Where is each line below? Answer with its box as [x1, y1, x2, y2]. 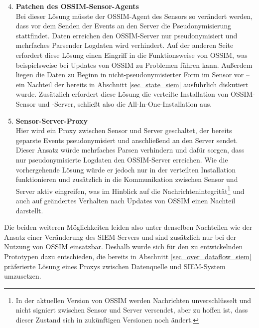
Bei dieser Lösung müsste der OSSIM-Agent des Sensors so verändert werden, [15, 10, 253, 21]
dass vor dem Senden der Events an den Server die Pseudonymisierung [15, 20, 232, 31]
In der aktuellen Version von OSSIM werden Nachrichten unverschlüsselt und [15, 295, 252, 305]
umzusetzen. [4, 271, 41, 281]
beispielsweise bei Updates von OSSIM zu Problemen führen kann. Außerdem [15, 59, 253, 70]
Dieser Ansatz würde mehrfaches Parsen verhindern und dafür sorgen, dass [15, 145, 245, 155]
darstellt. [15, 205, 43, 215]
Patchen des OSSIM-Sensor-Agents [15, 1, 139, 11]
